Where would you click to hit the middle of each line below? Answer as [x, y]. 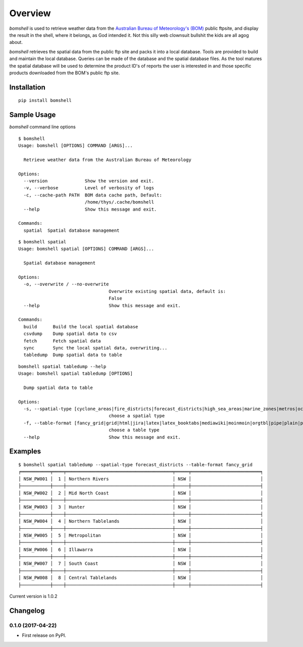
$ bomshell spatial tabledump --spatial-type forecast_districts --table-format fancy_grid [135, 465]
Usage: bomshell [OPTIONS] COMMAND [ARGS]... [76, 145]
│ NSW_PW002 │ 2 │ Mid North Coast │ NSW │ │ [141, 493]
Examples [25, 451]
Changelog [27, 610]
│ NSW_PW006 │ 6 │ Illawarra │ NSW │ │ [141, 550]
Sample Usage [33, 115]
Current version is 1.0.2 [33, 596]
